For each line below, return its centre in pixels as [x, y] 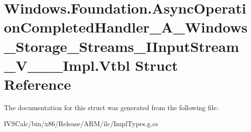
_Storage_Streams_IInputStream [122, 46]
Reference [38, 84]
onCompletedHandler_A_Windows [126, 27]
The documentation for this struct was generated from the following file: [111, 107]
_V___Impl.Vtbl [67, 65]
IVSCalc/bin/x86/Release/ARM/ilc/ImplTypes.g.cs [81, 124]
